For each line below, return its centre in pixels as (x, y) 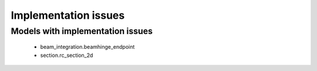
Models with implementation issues (82, 31)
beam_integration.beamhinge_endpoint (87, 47)
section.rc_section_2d (67, 55)
